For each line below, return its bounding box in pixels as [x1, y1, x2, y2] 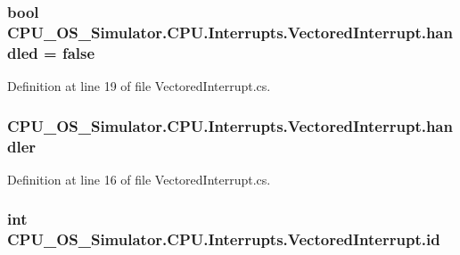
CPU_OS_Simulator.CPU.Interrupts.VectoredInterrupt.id [7, 228, 440, 251]
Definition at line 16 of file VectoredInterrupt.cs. [7, 169, 271, 188]
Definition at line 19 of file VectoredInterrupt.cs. [7, 77, 271, 95]
